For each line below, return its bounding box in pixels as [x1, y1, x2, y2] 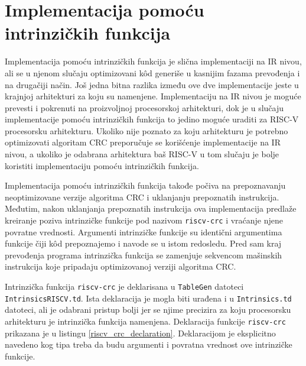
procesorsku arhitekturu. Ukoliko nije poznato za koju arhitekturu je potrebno [5, 124, 288, 137]
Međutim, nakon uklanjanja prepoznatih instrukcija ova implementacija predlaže [5, 202, 297, 215]
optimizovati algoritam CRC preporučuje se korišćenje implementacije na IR [5, 136, 281, 148]
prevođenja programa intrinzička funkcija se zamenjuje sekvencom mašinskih [5, 248, 282, 261]
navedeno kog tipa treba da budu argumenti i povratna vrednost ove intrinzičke [5, 338, 292, 351]
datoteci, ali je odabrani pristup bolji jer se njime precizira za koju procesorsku [5, 303, 291, 316]
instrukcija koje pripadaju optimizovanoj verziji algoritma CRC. [5, 260, 236, 273]
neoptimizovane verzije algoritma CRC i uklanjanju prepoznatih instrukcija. [5, 190, 279, 203]
